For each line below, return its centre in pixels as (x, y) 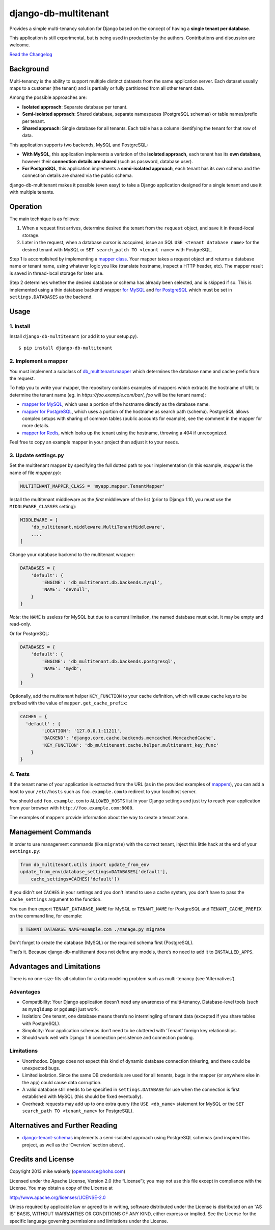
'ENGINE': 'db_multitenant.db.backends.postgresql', (109, 661)
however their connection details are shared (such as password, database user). (107, 161)
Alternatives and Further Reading (63, 1126)
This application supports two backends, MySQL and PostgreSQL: (79, 145)
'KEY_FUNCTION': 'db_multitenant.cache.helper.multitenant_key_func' (130, 745)
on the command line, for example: (46, 916)
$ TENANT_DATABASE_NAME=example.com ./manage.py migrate (93, 929)
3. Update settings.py (37, 455)
